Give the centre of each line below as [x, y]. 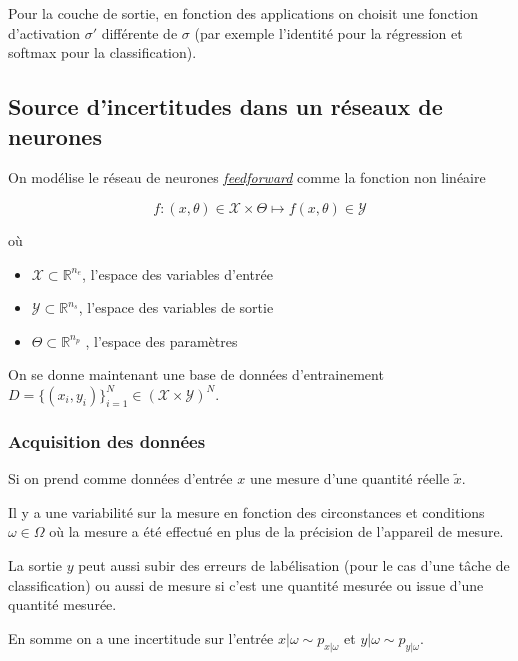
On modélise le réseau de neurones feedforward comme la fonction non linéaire [247, 177]
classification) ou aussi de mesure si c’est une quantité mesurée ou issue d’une [246, 584]
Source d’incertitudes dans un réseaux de [225, 106]
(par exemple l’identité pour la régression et [328, 32]
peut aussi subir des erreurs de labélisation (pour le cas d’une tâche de [294, 564]
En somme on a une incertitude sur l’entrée [141, 637]
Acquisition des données [107, 440]
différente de [139, 32]
